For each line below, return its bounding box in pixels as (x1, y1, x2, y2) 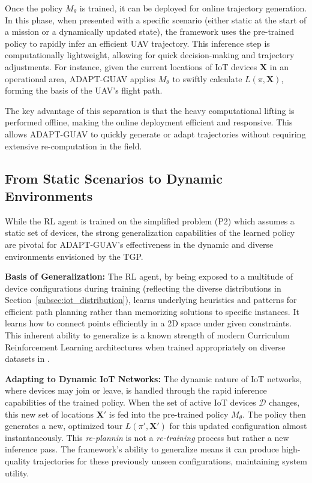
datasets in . (5, 352, 50, 365)
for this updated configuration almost (169, 419, 307, 432)
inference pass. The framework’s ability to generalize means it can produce (5, 443, 279, 455)
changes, (269, 396, 300, 409)
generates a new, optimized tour (5, 419, 123, 432)
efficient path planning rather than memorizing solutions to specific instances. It (5, 305, 299, 317)
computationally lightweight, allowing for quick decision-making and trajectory (5, 49, 295, 61)
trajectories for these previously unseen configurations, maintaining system (33, 455, 307, 467)
